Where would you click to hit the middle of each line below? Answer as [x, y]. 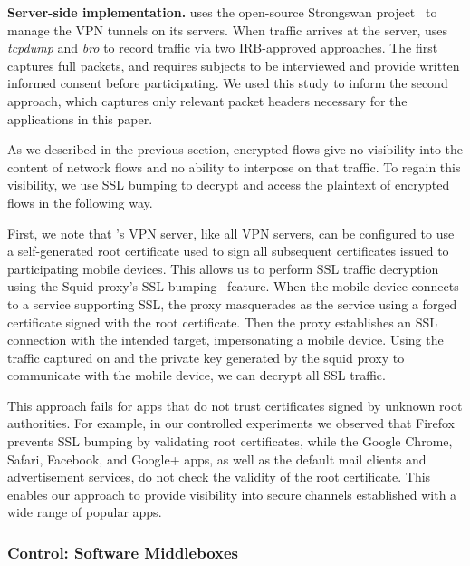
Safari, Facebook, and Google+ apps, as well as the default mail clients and [217, 459]
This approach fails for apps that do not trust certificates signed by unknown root [235, 405]
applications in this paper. [80, 118]
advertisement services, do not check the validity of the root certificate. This [219, 477]
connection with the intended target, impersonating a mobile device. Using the [225, 340]
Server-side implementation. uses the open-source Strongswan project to [222, 12]
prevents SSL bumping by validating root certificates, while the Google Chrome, [230, 441]
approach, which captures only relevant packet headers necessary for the [207, 100]
